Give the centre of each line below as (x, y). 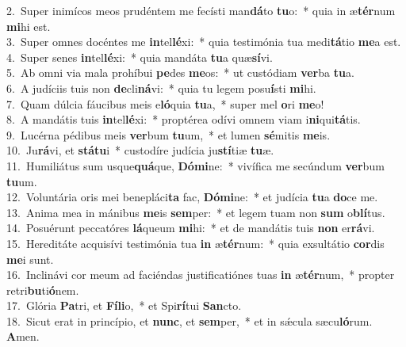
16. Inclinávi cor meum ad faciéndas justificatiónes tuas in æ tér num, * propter (201, 275)
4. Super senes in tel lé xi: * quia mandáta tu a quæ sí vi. (140, 57)
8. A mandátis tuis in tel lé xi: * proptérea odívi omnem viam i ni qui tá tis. (184, 119)
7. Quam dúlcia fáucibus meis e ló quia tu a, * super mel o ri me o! (165, 103)
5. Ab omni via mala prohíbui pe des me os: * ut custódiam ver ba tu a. (180, 72)
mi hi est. (29, 26)
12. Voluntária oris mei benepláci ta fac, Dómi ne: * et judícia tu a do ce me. (192, 197)
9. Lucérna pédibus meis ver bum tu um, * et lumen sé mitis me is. (169, 134)
